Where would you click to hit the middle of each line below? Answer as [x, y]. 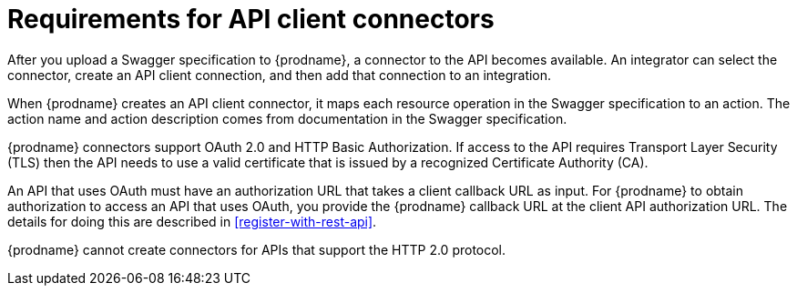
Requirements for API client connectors [251, 19]
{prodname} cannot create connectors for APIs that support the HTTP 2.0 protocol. [257, 249]
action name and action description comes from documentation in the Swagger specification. [287, 118]
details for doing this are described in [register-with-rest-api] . [192, 221]
